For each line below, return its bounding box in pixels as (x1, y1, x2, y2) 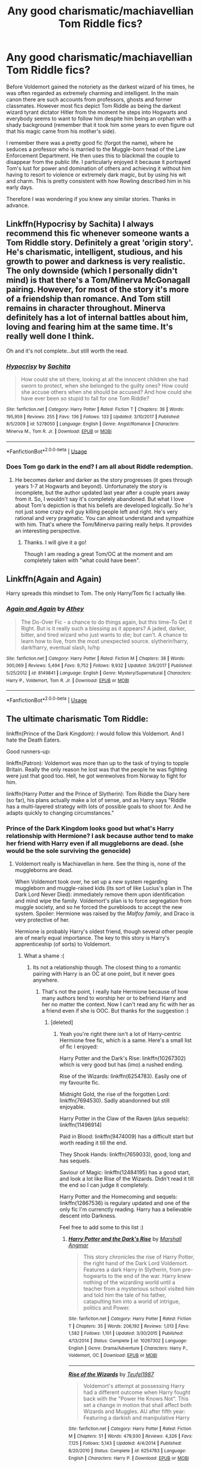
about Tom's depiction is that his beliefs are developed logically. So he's (14, 502, 193, 509)
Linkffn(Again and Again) (6, 574, 102, 584)
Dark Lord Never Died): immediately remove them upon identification (14, 891, 185, 898)
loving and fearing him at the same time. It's (6, 322, 173, 332)
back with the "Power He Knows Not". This (83, 1395, 189, 1402)
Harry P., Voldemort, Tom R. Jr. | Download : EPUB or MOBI (6, 678, 130, 684)
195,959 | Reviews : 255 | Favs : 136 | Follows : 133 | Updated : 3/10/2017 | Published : (6, 414, 181, 420)
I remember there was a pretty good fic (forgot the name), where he (6, 139, 173, 146)
